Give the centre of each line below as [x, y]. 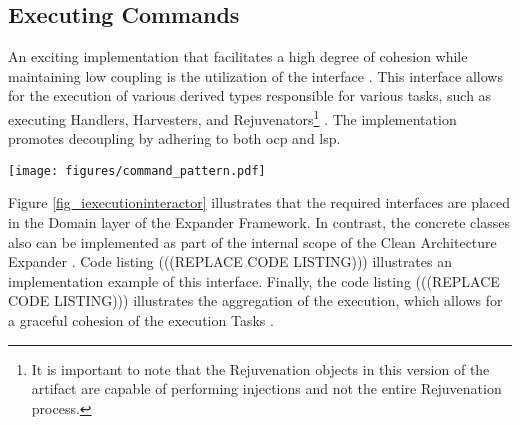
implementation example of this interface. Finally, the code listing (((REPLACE [254, 280]
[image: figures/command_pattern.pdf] [137, 170]
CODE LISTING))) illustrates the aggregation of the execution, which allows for [255, 300]
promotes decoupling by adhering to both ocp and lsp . [174, 138]
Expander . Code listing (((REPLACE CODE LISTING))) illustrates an [230, 261]
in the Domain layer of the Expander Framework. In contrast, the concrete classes [259, 222]
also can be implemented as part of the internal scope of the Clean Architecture [252, 241]
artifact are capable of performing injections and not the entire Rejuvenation [266, 388]
